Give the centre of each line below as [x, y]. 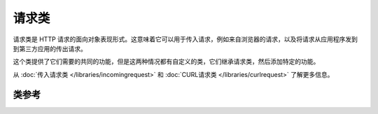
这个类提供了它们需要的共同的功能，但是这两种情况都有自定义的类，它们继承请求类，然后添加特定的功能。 [166, 62]
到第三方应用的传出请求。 [50, 48]
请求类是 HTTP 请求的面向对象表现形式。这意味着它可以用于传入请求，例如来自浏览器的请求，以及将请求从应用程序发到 [185, 39]
